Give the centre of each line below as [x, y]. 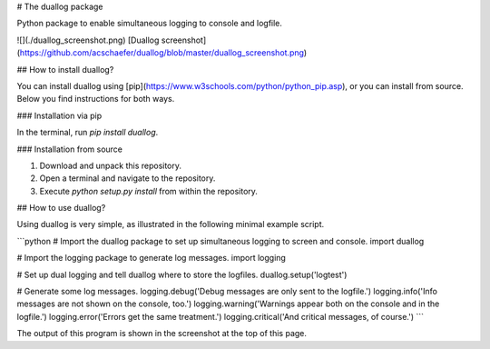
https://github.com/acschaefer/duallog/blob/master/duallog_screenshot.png [162, 53]
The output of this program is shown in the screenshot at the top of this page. [162, 334]
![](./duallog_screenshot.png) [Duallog [88, 40]
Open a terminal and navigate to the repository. [127, 178]
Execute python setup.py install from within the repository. [149, 191]
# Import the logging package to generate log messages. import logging [151, 258]
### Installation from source [69, 149]
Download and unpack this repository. [110, 165]
